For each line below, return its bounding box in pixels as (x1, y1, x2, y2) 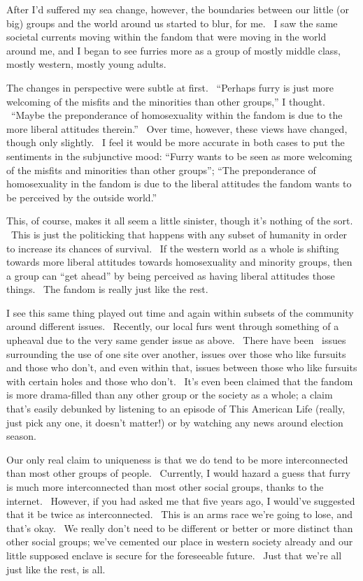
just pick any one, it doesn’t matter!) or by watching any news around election (6, 415, 343, 429)
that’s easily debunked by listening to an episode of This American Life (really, (6, 401, 346, 416)
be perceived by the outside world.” (6, 189, 157, 204)
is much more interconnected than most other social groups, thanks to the (6, 480, 324, 494)
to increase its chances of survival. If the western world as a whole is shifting (6, 241, 339, 255)
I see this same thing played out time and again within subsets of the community (6, 305, 354, 320)
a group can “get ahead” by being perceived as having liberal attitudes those (6, 268, 335, 282)
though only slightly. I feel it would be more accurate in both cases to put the (6, 135, 345, 150)
